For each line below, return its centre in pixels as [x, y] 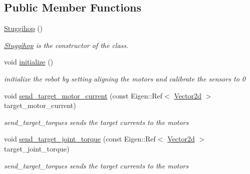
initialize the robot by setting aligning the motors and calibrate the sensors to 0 [125, 78]
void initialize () [29, 62]
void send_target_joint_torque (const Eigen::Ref [80, 139]
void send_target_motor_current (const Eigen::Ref [83, 95]
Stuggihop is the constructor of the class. [66, 45]
